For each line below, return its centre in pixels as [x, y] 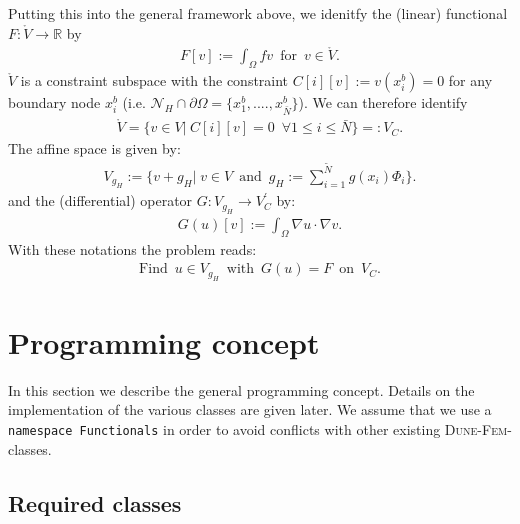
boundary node [54, 102]
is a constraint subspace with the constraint [154, 80]
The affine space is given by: [94, 148]
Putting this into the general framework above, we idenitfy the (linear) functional [258, 13]
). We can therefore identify [383, 102]
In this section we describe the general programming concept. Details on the [241, 389]
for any [470, 80]
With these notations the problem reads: [132, 248]
